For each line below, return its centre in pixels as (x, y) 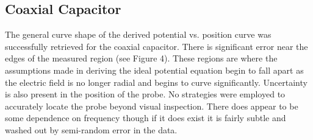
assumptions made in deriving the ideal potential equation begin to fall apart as (154, 70)
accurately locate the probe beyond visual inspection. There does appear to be (152, 106)
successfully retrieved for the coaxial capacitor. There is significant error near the (156, 46)
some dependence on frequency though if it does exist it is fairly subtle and (146, 118)
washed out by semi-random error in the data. (91, 129)
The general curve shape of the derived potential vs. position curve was (138, 34)
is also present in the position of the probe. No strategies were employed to (145, 94)
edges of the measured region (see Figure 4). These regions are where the (141, 58)
